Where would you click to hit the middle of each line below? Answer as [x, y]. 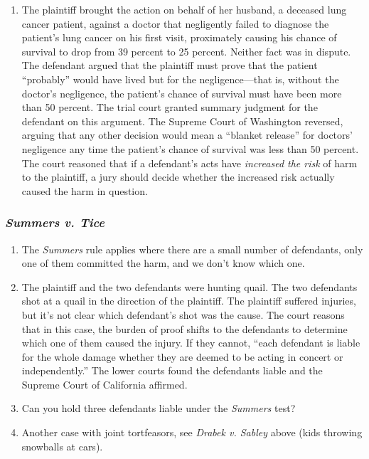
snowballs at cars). [62, 446]
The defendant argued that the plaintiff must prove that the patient [170, 65]
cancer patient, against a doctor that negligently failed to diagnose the [175, 23]
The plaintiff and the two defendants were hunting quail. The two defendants [189, 286]
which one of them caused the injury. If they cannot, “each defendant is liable [191, 343]
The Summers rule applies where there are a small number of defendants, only [192, 249]
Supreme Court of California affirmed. [105, 384]
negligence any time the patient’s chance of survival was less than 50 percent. [190, 148]
